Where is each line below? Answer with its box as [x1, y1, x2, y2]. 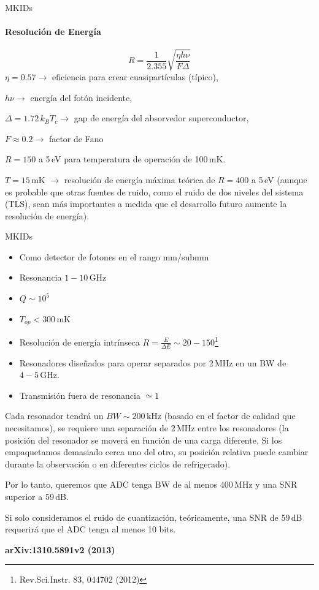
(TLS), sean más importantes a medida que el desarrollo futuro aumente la [5, 197, 287, 210]
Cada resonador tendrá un [5, 409, 104, 422]
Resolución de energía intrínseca [19, 335, 140, 348]
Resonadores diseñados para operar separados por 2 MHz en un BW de [19, 356, 286, 369]
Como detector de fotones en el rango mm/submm [19, 250, 209, 263]
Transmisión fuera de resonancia [19, 388, 140, 401]
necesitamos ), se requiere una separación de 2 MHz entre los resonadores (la [5, 421, 289, 434]
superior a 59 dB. [5, 490, 69, 502]
